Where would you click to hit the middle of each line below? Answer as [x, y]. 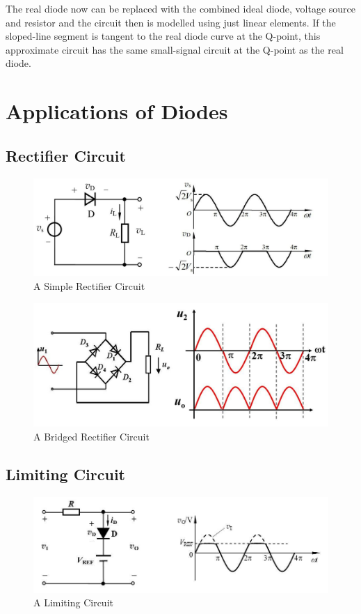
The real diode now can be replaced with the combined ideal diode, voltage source [181, 8]
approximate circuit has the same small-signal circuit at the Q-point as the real [175, 49]
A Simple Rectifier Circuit [89, 285]
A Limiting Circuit [73, 603]
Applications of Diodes [117, 111]
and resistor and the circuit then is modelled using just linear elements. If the [171, 22]
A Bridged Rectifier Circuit [91, 436]
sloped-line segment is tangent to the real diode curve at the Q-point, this [163, 36]
